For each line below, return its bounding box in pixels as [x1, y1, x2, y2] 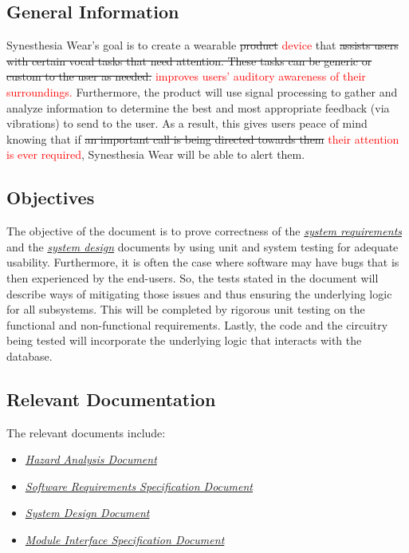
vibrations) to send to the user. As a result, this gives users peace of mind [6, 115, 368, 132]
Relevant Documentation [6, 386, 216, 411]
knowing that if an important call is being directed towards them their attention [6, 130, 399, 147]
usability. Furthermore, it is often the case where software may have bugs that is [6, 254, 399, 271]
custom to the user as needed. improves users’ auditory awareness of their [6, 68, 366, 85]
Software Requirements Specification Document [25, 477, 253, 494]
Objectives [6, 185, 95, 210]
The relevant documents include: [6, 424, 166, 440]
